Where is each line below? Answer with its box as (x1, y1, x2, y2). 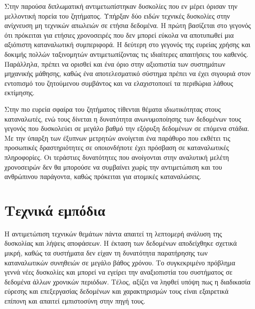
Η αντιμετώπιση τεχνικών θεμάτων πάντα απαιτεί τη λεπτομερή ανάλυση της (4, 228, 222, 238)
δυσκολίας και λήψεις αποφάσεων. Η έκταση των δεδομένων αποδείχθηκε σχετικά (4, 238, 237, 248)
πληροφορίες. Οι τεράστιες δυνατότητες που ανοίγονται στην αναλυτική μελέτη (4, 152, 229, 162)
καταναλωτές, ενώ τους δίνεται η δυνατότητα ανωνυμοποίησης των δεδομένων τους (4, 113, 241, 124)
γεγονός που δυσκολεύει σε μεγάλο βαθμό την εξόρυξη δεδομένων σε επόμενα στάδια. (4, 123, 250, 133)
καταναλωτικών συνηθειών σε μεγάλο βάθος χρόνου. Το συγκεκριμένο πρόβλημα (4, 257, 235, 267)
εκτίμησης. (4, 87, 35, 98)
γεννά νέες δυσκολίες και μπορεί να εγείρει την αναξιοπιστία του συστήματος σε (4, 267, 232, 277)
